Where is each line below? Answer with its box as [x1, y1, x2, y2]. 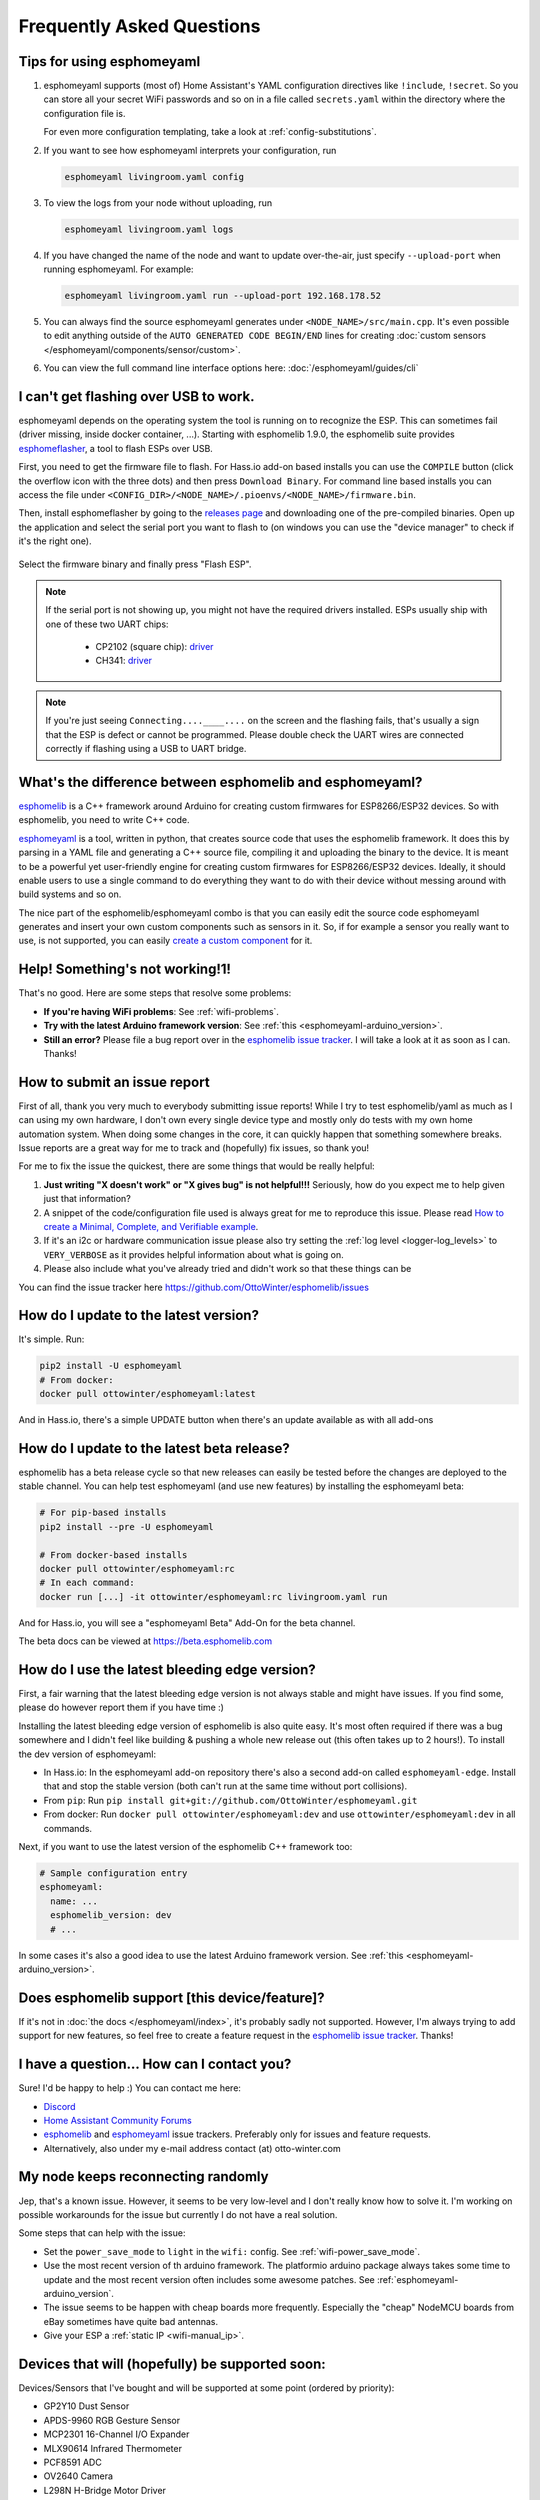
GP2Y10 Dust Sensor [43, 2400, 130, 2412]
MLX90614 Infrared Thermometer [43, 2442, 182, 2454]
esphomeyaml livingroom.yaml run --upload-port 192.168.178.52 [64, 290, 382, 301]
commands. [43, 1822, 93, 1834]
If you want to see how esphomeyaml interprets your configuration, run [43, 144, 337, 156]
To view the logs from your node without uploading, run [43, 196, 273, 209]
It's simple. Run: [18, 1333, 85, 1345]
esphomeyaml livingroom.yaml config [64, 171, 245, 182]
